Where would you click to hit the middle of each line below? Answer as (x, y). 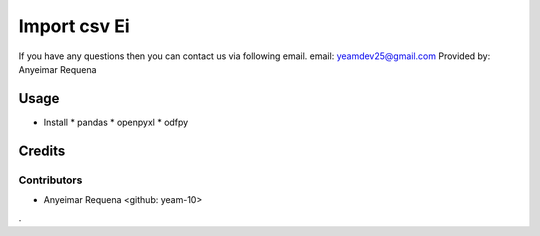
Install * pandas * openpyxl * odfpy (116, 122)
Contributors (50, 180)
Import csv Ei (74, 26)
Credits (42, 150)
